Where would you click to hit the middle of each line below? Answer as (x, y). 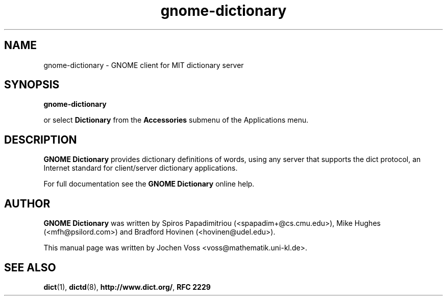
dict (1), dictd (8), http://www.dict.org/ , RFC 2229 (127, 287)
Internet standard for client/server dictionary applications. (141, 168)
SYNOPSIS (32, 85)
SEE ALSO (30, 267)
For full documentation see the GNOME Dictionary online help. (149, 184)
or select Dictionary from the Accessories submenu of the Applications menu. (176, 120)
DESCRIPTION (41, 140)
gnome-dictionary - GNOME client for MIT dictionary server (144, 65)
